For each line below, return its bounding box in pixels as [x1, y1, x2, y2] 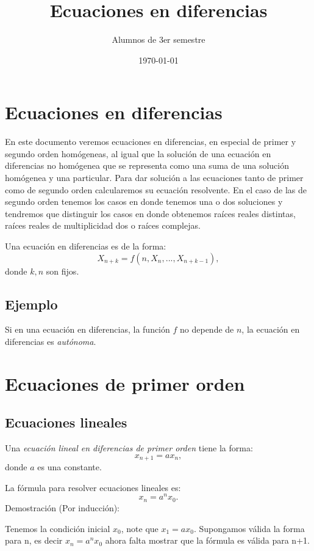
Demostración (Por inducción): [5, 501, 120, 514]
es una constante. [37, 460, 102, 473]
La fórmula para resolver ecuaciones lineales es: [5, 481, 181, 494]
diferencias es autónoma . [5, 335, 96, 347]
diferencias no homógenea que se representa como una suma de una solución [5, 159, 289, 172]
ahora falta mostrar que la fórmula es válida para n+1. [105, 534, 310, 547]
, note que [121, 522, 159, 534]
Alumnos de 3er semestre [112, 33, 205, 46]
